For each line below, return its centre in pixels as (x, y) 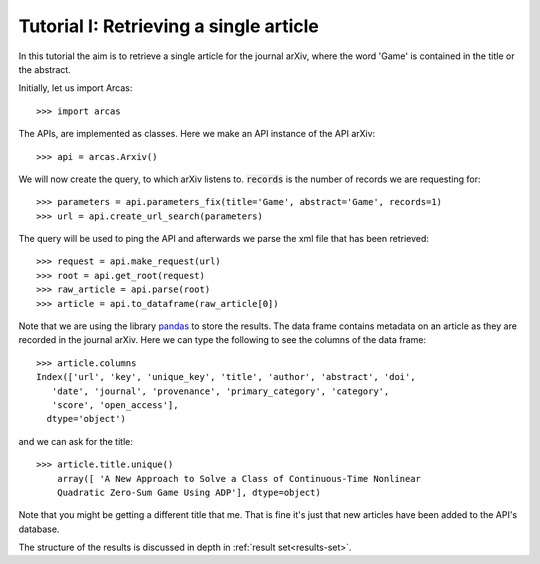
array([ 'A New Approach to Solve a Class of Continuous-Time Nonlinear (239, 478)
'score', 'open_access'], (115, 404)
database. (39, 529)
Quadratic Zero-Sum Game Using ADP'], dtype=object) (189, 492)
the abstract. (45, 69)
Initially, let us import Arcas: (75, 88)
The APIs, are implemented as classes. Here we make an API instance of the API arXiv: (197, 134)
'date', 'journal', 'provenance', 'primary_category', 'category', (220, 391)
